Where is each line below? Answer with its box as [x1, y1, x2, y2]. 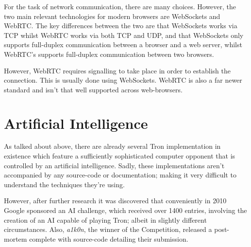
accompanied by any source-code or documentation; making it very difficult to [4, 170, 236, 180]
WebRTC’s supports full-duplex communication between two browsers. [4, 49, 214, 59]
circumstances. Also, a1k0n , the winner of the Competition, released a [4, 224, 212, 234]
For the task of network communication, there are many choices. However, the [4, 1, 236, 11]
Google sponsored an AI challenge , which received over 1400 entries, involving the [4, 205, 247, 215]
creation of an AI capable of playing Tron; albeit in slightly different [4, 214, 207, 225]
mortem [4, 233, 27, 244]
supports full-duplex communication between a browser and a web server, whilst [4, 39, 242, 50]
